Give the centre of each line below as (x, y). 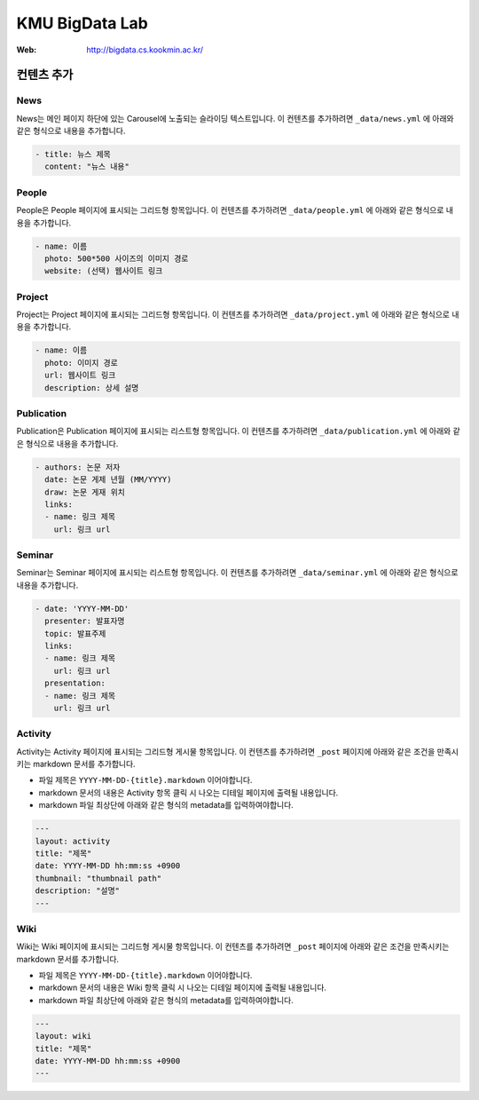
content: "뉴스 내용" (87, 167)
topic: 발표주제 (75, 633)
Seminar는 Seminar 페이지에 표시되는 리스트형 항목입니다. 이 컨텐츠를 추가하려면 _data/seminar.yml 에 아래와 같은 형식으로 (237, 573)
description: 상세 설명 (92, 388)
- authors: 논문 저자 (78, 467)
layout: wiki (63, 1036)
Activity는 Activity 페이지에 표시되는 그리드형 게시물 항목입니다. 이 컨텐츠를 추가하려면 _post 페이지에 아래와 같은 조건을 (226, 751)
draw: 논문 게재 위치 (85, 492)
